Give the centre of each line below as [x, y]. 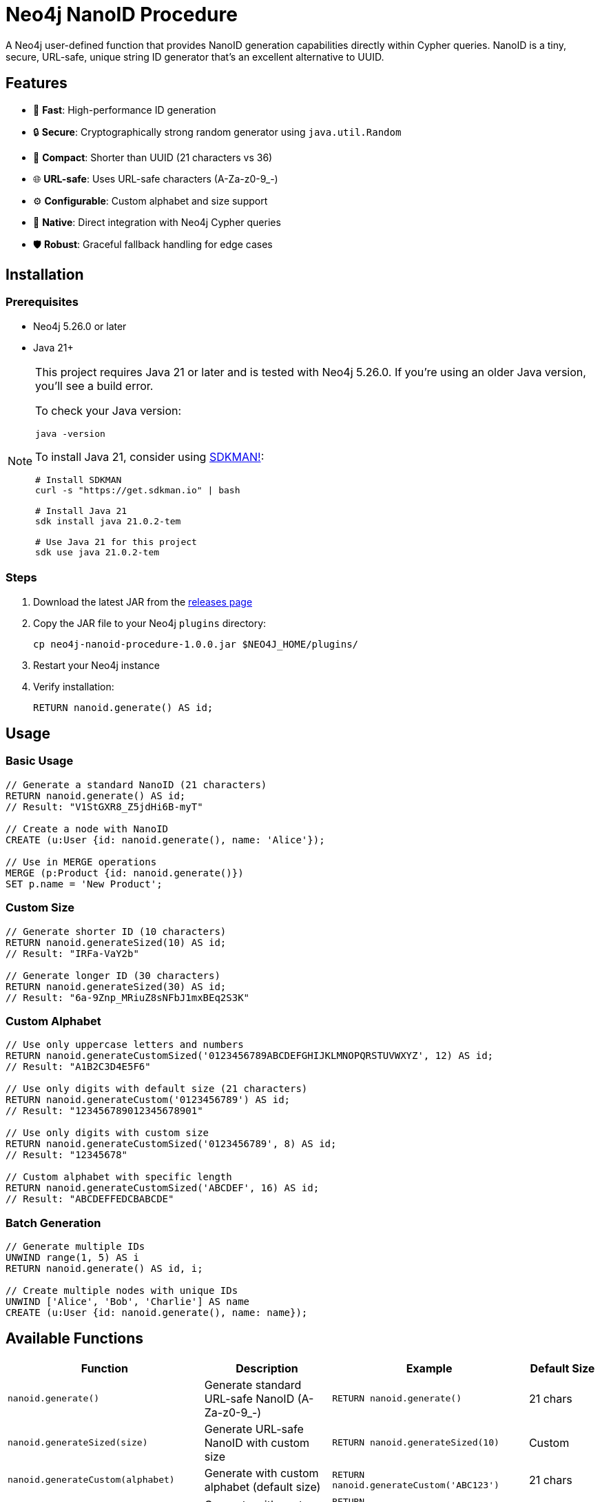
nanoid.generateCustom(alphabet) [91, 1480]
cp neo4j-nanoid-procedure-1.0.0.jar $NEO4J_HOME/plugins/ [196, 644]
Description [267, 1368]
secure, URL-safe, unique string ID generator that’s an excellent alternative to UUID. [195, 56]
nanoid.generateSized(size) [78, 1443]
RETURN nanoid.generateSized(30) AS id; [116, 986]
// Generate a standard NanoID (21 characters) [136, 784]
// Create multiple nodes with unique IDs [122, 1291]
